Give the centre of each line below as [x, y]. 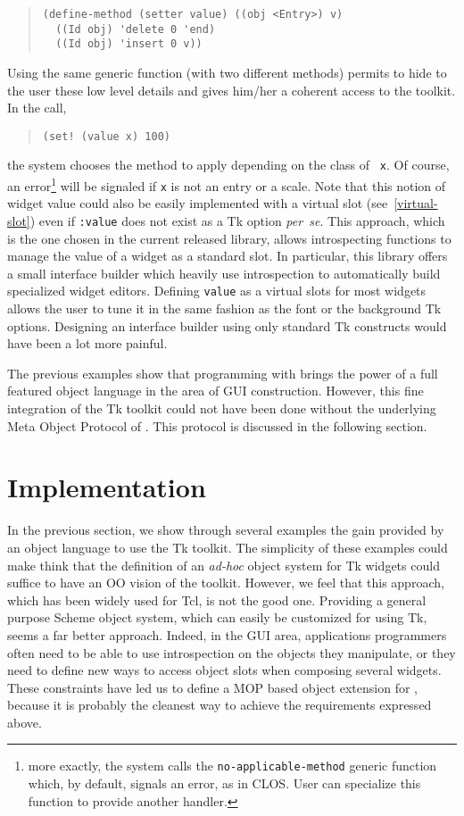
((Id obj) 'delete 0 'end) [136, 29]
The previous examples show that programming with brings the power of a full [223, 373]
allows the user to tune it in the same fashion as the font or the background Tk [224, 308]
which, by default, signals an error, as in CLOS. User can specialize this [224, 783]
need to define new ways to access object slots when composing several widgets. [224, 670]
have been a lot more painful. [87, 343]
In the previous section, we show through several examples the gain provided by [226, 530]
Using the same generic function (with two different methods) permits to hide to [227, 72]
